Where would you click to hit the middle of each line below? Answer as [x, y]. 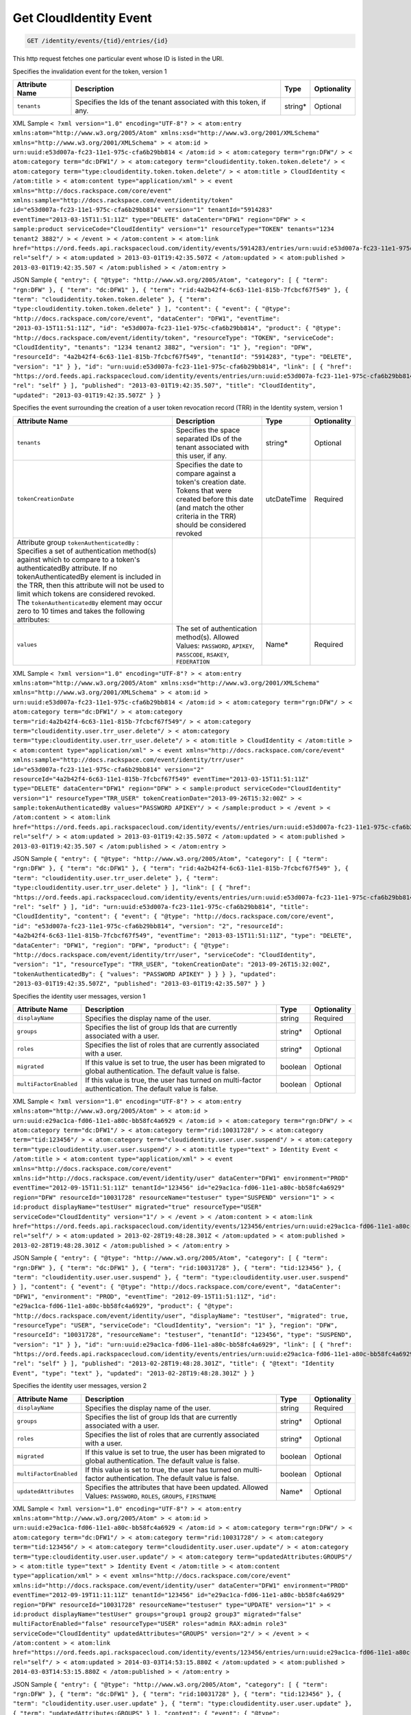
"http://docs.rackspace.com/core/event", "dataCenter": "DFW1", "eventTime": [146, 318]
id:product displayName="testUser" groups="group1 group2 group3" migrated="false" [157, 1614]
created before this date [214, 499]
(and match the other [210, 508]
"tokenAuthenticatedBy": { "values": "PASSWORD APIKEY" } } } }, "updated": [145, 974]
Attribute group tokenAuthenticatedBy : [78, 542]
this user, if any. [201, 456]
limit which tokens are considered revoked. [86, 593]
